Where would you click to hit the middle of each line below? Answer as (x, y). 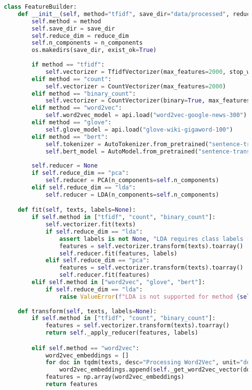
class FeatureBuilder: (40, 7)
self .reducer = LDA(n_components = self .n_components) (132, 195)
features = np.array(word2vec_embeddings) (115, 377)
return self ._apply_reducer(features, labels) (122, 333)
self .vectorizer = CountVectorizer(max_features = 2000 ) (136, 86)
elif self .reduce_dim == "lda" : (84, 187)
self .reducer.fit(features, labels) (118, 253)
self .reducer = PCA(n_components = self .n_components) (132, 180)
